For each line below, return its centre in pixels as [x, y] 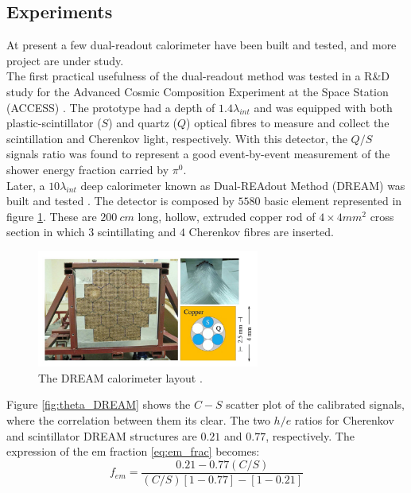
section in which [46, 232]
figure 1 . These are [52, 216]
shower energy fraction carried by [88, 169]
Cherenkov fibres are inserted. [261, 232]
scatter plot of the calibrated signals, [315, 404]
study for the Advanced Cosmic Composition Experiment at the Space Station [198, 91]
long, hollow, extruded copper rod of [227, 216]
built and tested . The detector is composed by [120, 201]
